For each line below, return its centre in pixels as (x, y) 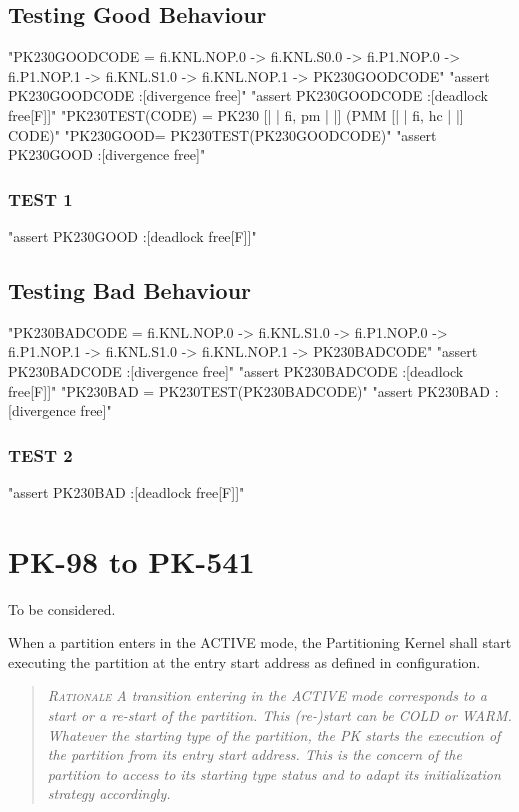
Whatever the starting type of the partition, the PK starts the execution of (274, 734)
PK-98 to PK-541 (131, 560)
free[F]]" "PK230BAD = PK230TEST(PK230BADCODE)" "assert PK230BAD (249, 390)
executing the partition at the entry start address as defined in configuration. (244, 661)
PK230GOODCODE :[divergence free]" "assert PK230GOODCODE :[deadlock (248, 95)
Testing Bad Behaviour (130, 289)
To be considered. (62, 608)
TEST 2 (40, 454)
